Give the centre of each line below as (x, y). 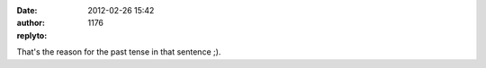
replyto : (32, 35)
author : (31, 23)
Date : (27, 10)
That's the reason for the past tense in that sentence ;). (119, 52)
